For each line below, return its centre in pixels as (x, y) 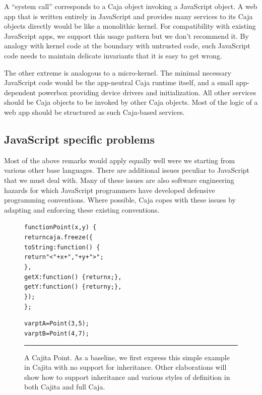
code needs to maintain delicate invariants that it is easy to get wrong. (113, 55)
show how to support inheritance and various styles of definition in (127, 377)
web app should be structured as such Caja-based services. (94, 112)
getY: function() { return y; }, (73, 287)
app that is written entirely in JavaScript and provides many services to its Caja (128, 16)
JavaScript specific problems (79, 139)
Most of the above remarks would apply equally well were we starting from (120, 160)
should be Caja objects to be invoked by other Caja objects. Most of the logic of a (131, 102)
